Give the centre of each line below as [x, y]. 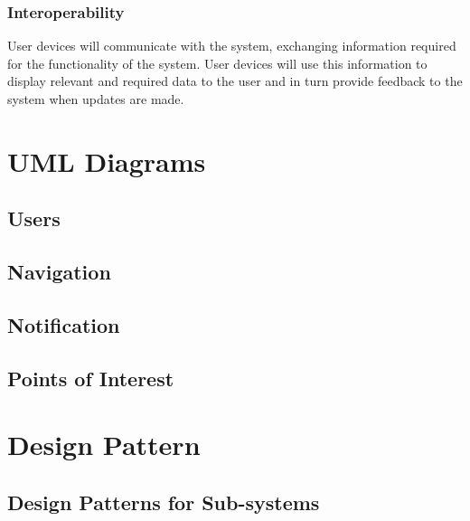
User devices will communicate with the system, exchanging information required [232, 46]
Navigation [59, 272]
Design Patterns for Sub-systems [164, 502]
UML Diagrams [107, 161]
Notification [64, 324]
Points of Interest [91, 378]
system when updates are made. [96, 99]
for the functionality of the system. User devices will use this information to [217, 63]
